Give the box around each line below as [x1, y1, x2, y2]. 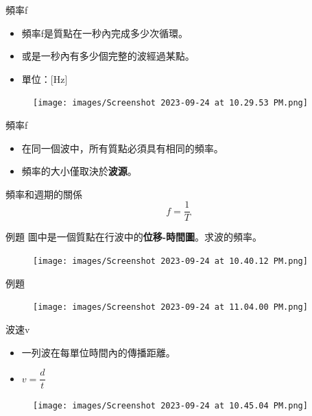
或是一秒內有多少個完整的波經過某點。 [21, 49, 195, 63]
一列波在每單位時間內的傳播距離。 [21, 345, 176, 359]
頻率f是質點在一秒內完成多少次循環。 [21, 25, 189, 40]
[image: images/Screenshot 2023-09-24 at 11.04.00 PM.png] [33, 302, 308, 313]
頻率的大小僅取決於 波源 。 [21, 164, 137, 178]
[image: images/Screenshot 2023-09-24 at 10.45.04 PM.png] [33, 401, 308, 411]
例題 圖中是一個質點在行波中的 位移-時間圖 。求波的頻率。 [5, 230, 263, 244]
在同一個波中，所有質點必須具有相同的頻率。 [21, 140, 224, 155]
